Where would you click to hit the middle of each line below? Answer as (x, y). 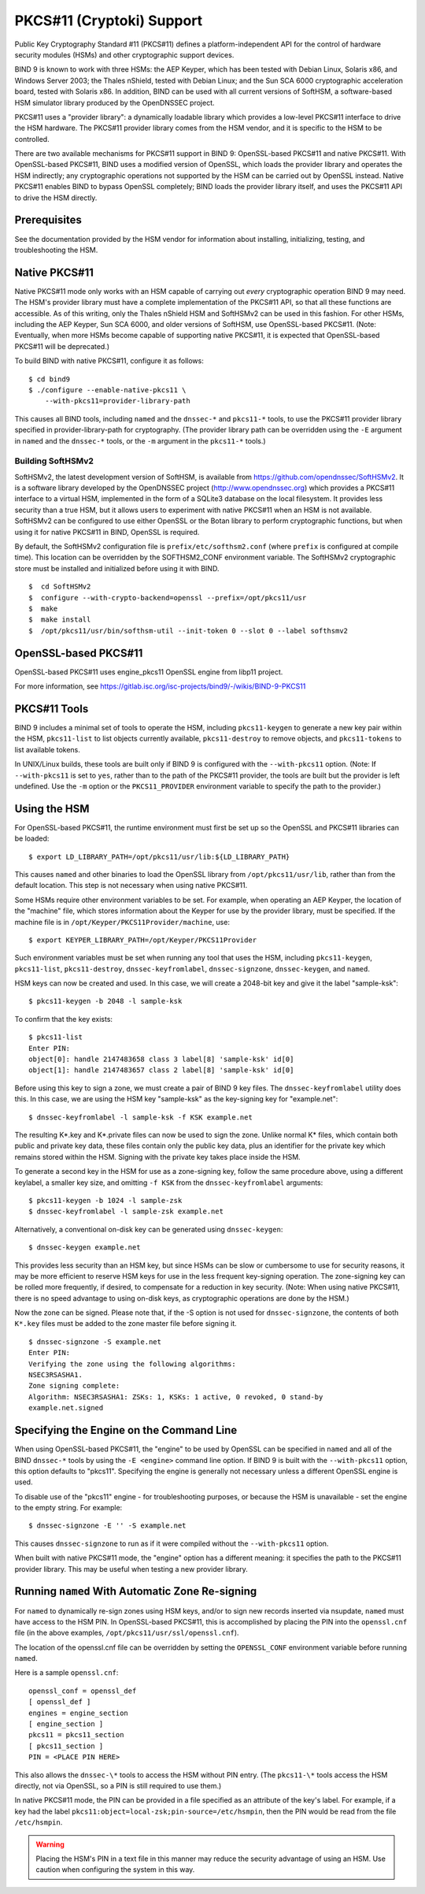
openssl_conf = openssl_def (83, 1691)
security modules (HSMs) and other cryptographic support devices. (124, 54)
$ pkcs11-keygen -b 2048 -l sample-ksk (105, 1001)
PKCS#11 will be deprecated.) (62, 346)
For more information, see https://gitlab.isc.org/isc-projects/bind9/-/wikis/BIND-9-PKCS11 (160, 686)
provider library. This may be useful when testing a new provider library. (131, 1569)
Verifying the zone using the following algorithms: (132, 1364)
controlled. (32, 139)
